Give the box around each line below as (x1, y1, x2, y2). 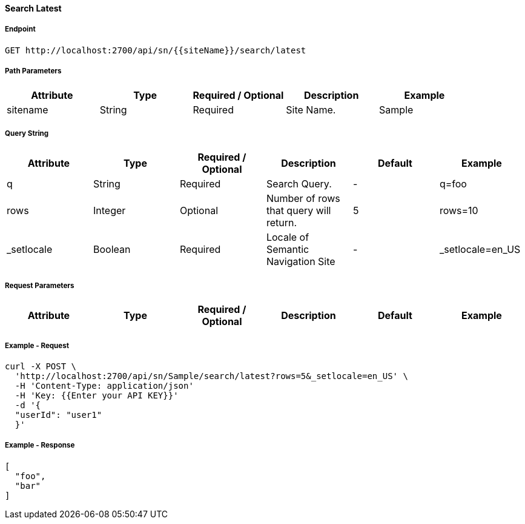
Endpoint (5, 25, 36, 34)
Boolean (93, 243, 131, 256)
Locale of (266, 231, 309, 244)
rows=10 (439, 204, 478, 217)
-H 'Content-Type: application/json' (15, 380, 194, 391)
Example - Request (5, 341, 70, 350)
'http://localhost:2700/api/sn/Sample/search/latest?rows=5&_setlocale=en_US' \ (15, 371, 408, 381)
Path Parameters (5, 67, 62, 76)
